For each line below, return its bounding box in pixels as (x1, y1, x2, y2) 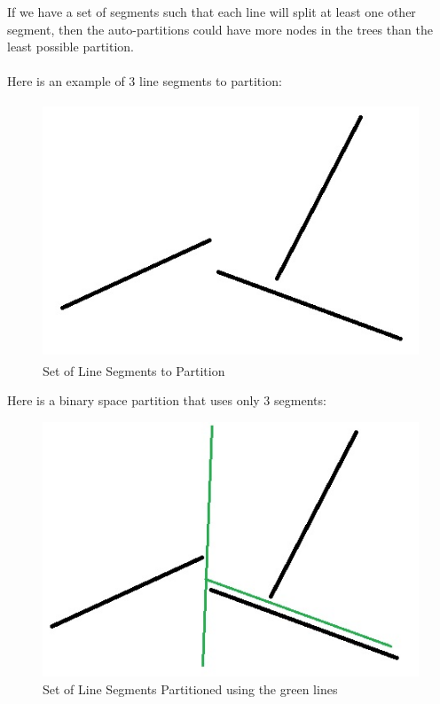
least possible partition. (7, 37, 135, 56)
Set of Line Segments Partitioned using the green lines (43, 680, 338, 699)
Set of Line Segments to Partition (43, 361, 225, 379)
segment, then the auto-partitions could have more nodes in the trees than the (7, 20, 433, 38)
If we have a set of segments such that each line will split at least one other (7, 3, 416, 20)
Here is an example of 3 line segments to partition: (7, 72, 282, 90)
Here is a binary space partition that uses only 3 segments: (7, 391, 326, 410)
